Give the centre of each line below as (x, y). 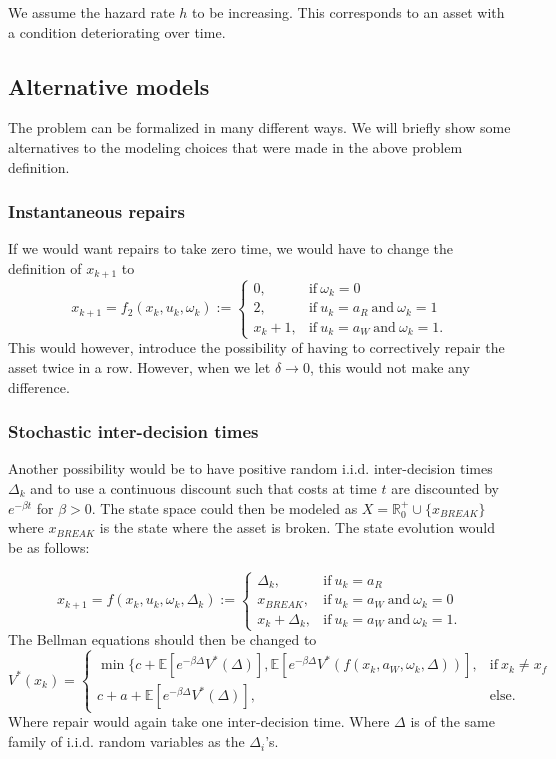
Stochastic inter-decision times (133, 431)
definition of (45, 267)
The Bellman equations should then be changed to (162, 639)
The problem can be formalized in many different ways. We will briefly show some (259, 127)
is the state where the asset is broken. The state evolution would (297, 527)
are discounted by (445, 488)
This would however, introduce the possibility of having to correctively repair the (256, 347)
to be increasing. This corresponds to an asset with (348, 12)
